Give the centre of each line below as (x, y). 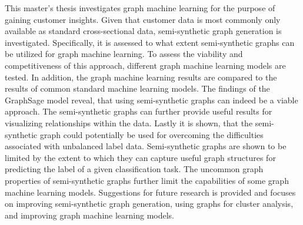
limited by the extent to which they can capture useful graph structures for (140, 157)
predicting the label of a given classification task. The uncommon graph (134, 169)
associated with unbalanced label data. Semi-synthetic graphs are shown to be (146, 146)
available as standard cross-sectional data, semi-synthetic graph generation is (143, 31)
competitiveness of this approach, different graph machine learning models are (145, 65)
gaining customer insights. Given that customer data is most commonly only (143, 19)
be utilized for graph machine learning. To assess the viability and (124, 54)
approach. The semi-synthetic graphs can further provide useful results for (139, 111)
